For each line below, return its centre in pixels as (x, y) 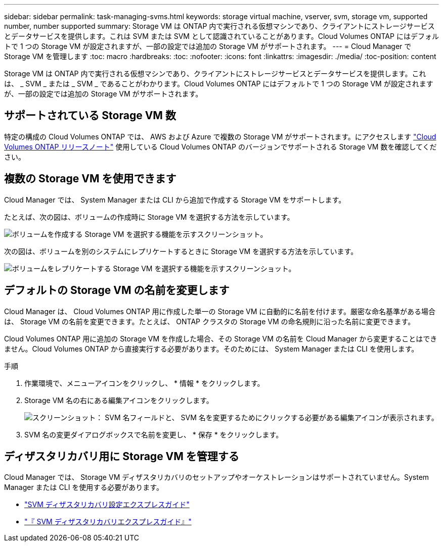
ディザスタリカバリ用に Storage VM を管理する (122, 456)
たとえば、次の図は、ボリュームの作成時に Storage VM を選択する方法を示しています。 (149, 217)
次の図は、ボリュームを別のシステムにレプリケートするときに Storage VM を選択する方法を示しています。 (181, 251)
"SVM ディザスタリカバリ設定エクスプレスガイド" (107, 505)
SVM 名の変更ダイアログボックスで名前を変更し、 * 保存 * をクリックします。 (154, 434)
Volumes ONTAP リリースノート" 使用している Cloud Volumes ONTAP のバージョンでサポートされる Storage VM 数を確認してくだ (220, 146)
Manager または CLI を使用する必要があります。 (84, 487)
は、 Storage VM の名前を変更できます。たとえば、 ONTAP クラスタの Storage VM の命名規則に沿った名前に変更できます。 (210, 321)
